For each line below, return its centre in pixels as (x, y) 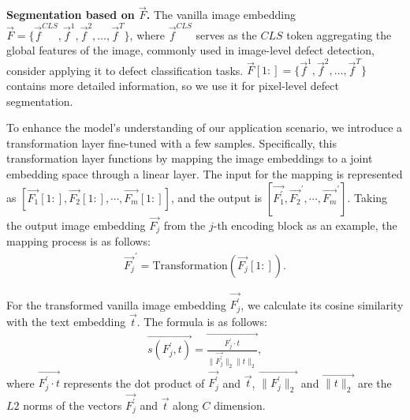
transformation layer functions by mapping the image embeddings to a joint (190, 158)
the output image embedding (76, 225)
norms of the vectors (73, 405)
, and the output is (216, 197)
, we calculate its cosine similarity (322, 304)
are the (375, 382)
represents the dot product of (134, 382)
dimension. (240, 405)
